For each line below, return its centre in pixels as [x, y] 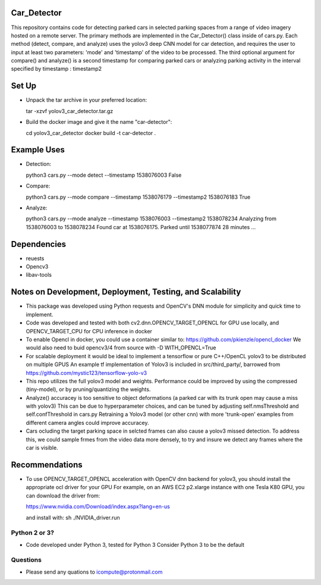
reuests [35, 258]
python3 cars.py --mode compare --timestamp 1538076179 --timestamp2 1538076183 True [138, 197]
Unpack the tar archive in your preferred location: [86, 100]
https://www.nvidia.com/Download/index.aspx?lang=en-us [98, 506]
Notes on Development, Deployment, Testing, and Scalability [126, 292]
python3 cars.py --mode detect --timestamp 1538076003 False [104, 175]
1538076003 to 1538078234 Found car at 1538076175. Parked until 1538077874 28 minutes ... [141, 227]
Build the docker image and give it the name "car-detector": [99, 122]
